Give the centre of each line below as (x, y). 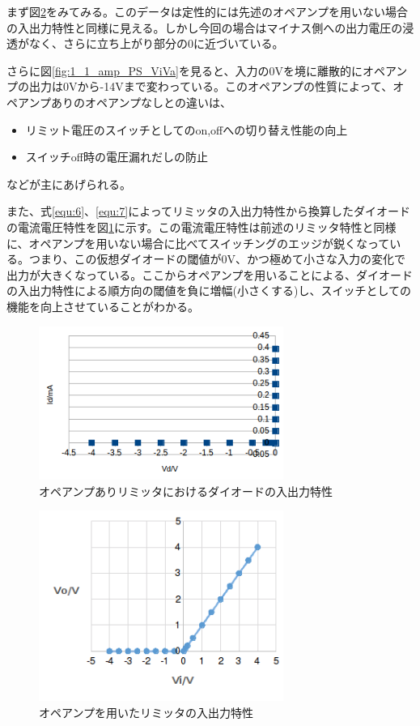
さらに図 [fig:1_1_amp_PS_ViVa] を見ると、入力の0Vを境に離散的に (185, 70)
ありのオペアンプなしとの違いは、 (141, 102)
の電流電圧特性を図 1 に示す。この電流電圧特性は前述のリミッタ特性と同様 (202, 226)
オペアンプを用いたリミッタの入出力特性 (146, 712)
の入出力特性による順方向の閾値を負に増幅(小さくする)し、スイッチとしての (209, 290)
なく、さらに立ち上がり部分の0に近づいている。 (156, 43)
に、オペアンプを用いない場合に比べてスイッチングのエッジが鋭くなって (198, 243)
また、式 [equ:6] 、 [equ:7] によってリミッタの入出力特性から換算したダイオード (209, 211)
